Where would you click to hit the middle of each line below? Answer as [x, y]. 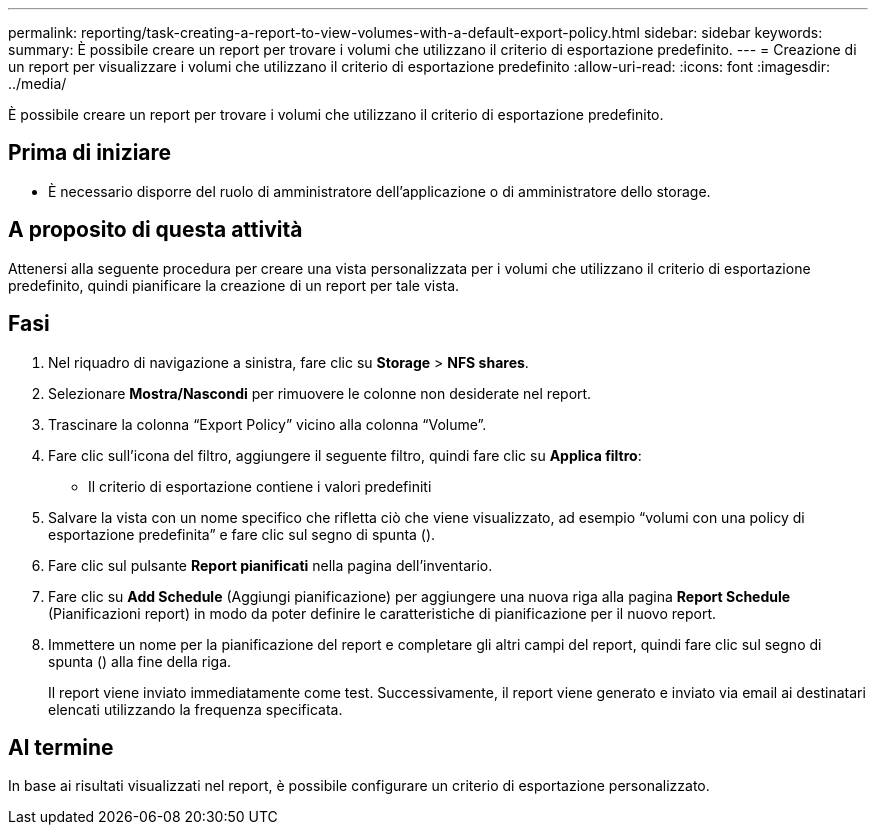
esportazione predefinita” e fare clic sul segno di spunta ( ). [242, 534]
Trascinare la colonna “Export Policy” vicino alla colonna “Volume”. [267, 424]
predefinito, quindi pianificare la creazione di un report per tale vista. [234, 285]
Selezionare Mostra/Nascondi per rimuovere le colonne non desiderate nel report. [320, 393]
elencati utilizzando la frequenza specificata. [195, 709]
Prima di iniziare [90, 153]
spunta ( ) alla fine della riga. [140, 661]
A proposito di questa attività [155, 230]
